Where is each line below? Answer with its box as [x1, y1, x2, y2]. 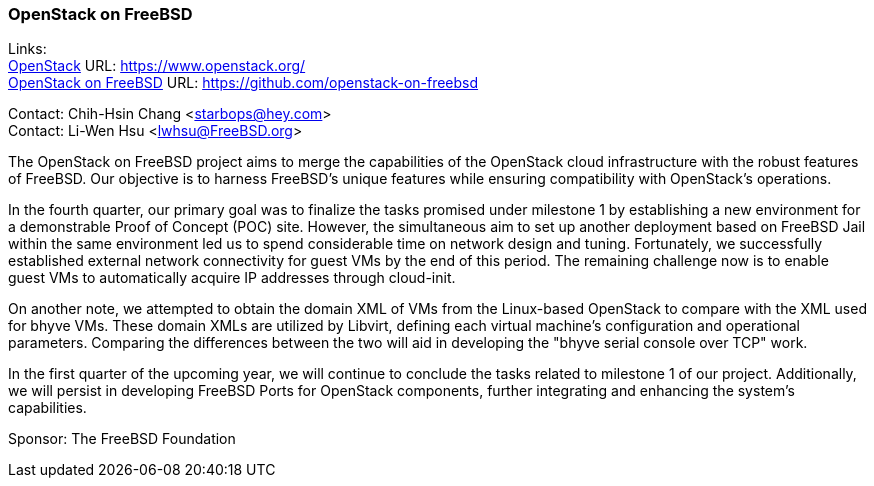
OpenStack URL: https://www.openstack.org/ [8, 57, 306, 75]
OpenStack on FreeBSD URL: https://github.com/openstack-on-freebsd [8, 74, 479, 92]
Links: [8, 40, 47, 58]
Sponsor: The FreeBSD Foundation [8, 430, 236, 448]
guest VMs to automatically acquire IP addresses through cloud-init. [8, 269, 456, 287]
